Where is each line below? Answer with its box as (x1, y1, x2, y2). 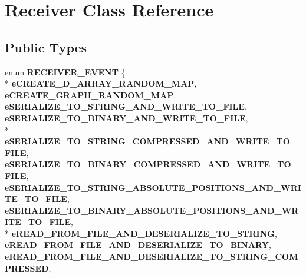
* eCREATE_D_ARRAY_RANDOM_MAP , (5, 77, 197, 90)
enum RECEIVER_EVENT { (5, 65, 126, 78)
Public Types (5, 38, 87, 56)
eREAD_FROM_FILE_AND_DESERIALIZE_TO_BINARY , (5, 239, 271, 251)
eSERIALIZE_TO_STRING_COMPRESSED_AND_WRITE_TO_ (5, 135, 298, 147)
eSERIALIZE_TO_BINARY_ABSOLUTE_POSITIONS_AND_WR (5, 204, 299, 216)
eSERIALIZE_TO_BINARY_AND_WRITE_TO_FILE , (5, 111, 248, 124)
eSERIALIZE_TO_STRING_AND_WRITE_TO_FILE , (5, 100, 247, 112)
